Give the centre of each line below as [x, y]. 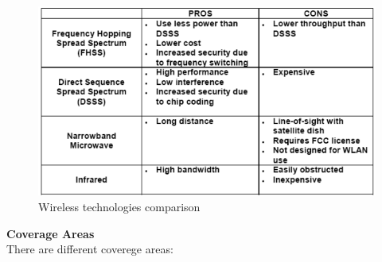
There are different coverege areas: [90, 249]
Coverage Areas [51, 233]
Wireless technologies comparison [119, 206]
